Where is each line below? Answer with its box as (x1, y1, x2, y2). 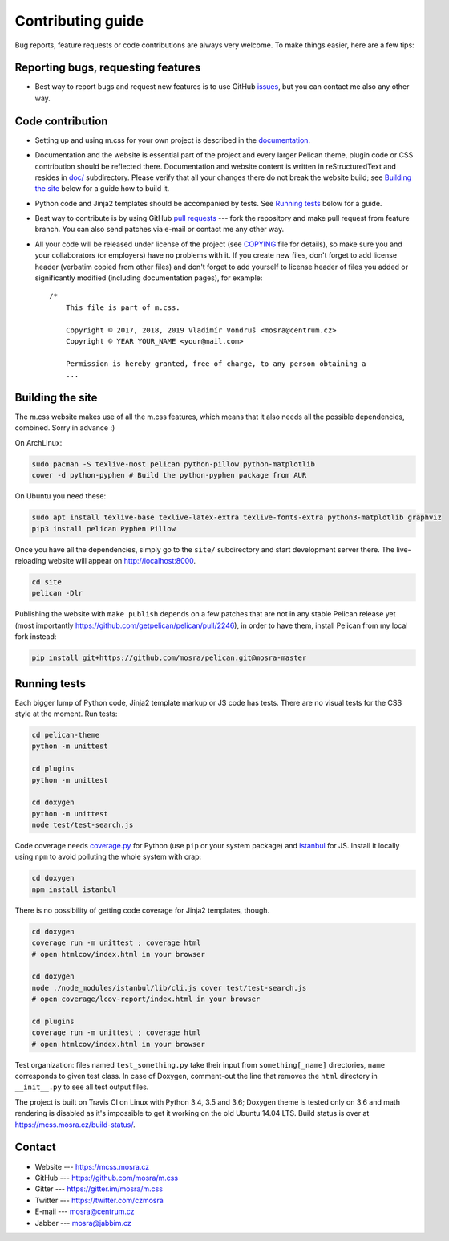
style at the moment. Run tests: (14, 709, 118, 718)
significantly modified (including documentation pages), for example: (34, 273, 263, 283)
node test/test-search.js (31, 820, 134, 830)
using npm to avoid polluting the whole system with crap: (14, 852, 202, 862)
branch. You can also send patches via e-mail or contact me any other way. (34, 225, 285, 234)
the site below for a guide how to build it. (34, 184, 170, 193)
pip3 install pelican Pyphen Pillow (31, 524, 176, 533)
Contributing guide (14, 12, 144, 30)
